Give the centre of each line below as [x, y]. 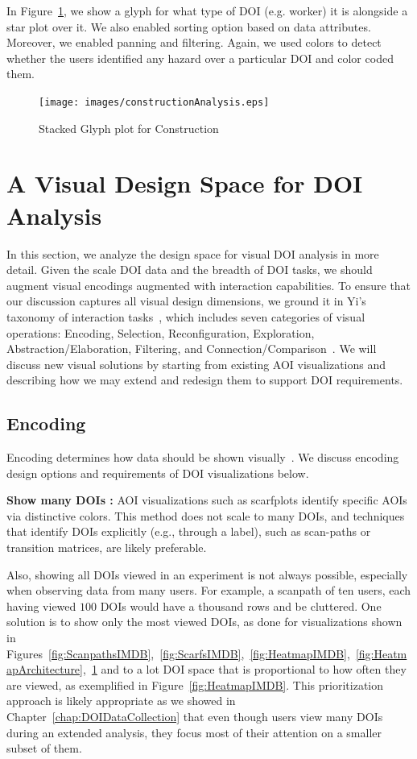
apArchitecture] [45, 669]
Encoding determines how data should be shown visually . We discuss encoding [203, 457]
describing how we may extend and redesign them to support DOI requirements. [205, 380]
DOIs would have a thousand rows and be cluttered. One [241, 606]
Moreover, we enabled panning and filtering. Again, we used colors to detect [194, 42]
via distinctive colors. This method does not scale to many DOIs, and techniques [206, 515]
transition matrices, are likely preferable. [107, 547]
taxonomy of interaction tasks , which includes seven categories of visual [186, 316]
